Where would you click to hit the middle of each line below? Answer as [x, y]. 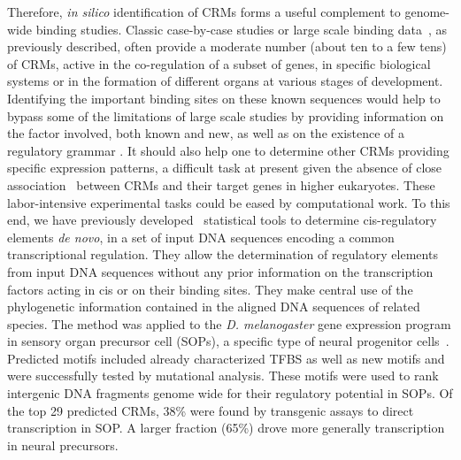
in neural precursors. [63, 445]
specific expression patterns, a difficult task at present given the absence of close [225, 168]
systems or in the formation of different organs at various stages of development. [225, 81]
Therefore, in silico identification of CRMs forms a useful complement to [204, 11]
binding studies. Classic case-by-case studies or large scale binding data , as [242, 29]
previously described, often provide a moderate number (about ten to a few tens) [227, 46]
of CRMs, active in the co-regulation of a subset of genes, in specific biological [219, 63]
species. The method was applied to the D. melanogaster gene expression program [229, 323]
